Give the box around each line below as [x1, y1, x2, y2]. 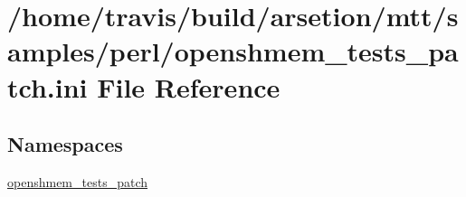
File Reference [97, 68, 281, 105]
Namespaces [7, 130, 123, 158]
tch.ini [7, 68, 88, 105]
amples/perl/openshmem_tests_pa [7, 33, 459, 70]
